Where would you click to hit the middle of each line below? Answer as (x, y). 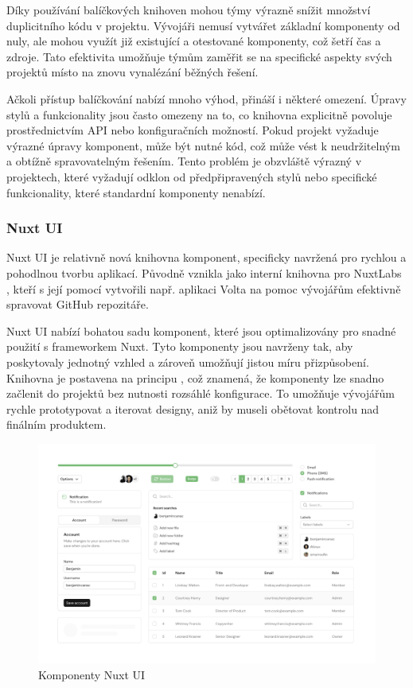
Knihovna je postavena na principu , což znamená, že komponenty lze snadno (195, 377)
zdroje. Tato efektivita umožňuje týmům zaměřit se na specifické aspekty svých (199, 56)
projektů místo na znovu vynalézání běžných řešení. (132, 72)
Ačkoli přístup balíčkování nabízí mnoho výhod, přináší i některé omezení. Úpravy (206, 98)
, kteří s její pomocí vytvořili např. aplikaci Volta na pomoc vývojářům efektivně (204, 288)
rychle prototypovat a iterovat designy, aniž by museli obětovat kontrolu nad (193, 408)
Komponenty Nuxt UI (92, 675)
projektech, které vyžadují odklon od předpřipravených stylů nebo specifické (192, 176)
